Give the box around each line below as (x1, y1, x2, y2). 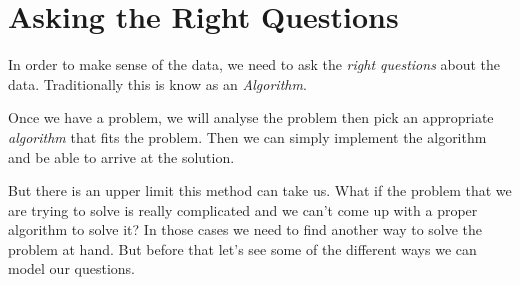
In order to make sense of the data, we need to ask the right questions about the (8, 54, 501, 75)
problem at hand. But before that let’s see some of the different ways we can (8, 238, 477, 259)
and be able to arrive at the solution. (8, 146, 235, 167)
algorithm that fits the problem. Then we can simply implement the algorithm (8, 126, 487, 147)
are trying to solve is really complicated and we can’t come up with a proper (8, 199, 478, 220)
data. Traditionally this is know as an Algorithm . (8, 73, 307, 94)
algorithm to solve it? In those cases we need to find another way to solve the (8, 219, 483, 240)
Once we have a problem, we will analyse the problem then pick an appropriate (8, 107, 494, 128)
